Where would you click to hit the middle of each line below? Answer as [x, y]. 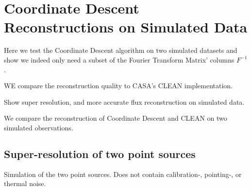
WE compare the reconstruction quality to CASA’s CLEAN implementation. [118, 86]
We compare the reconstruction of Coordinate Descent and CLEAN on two [116, 118]
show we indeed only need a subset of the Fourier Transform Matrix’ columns [119, 59]
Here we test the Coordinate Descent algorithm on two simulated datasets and [121, 50]
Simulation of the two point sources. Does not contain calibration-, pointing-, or [123, 174]
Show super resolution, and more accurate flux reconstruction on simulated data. [124, 102]
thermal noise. [25, 183]
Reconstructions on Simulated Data [126, 27]
